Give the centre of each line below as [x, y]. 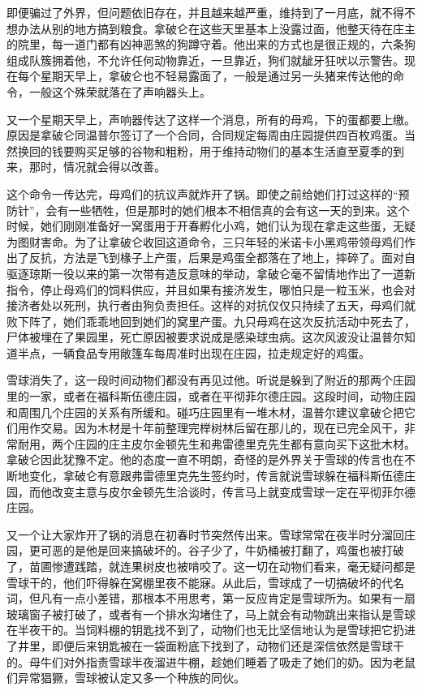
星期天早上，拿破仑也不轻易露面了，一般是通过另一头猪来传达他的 [216, 76]
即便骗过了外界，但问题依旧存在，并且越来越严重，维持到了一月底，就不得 [205, 12]
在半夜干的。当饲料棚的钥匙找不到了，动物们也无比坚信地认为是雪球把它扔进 [211, 630]
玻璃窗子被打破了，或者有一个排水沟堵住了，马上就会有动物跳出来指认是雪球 [211, 614]
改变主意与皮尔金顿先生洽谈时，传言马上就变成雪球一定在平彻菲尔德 [233, 491]
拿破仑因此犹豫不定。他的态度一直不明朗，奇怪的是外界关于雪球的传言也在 [205, 459]
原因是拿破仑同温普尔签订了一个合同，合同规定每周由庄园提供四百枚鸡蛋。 [205, 135]
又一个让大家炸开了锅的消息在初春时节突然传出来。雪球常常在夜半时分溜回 [205, 534]
